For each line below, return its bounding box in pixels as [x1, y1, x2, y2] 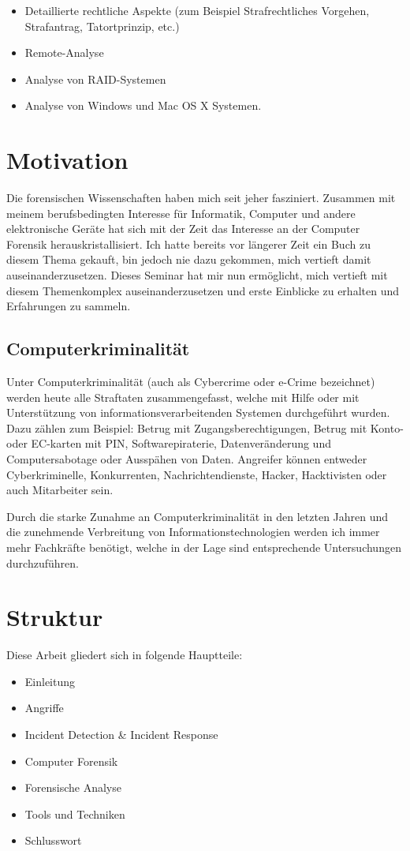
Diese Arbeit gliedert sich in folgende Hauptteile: [6, 647, 243, 663]
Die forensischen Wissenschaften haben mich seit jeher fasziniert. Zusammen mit [6, 189, 396, 206]
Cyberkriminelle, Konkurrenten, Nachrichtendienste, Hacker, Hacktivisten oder [6, 466, 387, 482]
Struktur [6, 601, 103, 633]
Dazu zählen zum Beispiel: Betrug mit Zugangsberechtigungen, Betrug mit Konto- [6, 419, 404, 436]
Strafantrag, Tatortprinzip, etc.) [24, 17, 180, 34]
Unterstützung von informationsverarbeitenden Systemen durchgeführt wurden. [6, 404, 390, 421]
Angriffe [24, 699, 64, 716]
